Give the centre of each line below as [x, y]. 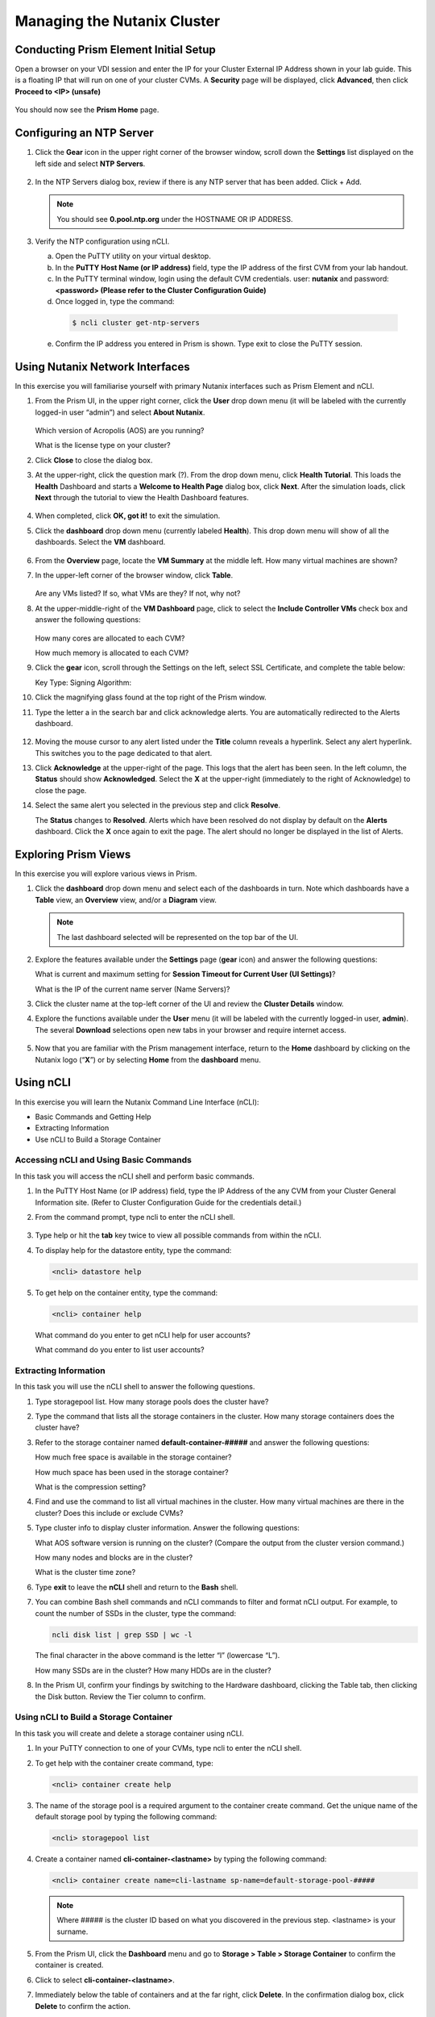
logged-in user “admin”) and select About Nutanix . [120, 412]
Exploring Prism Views [73, 854]
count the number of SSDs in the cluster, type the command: [136, 1613]
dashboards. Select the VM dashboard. [100, 542]
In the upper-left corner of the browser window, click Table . [134, 575]
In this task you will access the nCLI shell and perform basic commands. [135, 1176]
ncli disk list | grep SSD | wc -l [122, 1635]
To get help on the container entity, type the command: [126, 1292]
